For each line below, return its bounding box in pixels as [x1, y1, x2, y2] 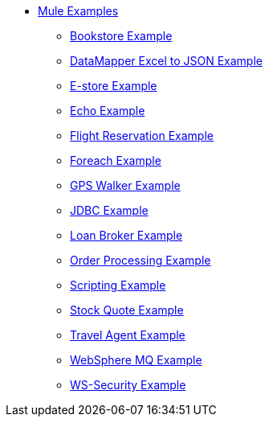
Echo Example [70, 104, 145, 117]
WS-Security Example [70, 378, 186, 392]
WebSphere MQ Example [70, 353, 202, 367]
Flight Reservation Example [70, 129, 214, 142]
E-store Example [70, 79, 157, 92]
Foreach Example [70, 154, 161, 167]
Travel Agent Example [70, 328, 185, 342]
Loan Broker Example [70, 228, 183, 242]
